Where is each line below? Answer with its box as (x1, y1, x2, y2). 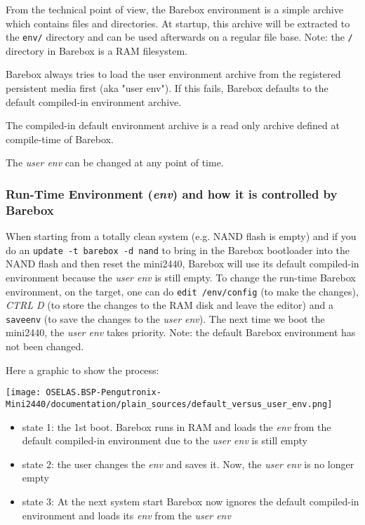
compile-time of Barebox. (6, 131, 114, 146)
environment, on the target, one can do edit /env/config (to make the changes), (6, 284, 359, 298)
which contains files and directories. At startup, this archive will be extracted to (6, 15, 350, 30)
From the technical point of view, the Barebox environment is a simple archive (6, 2, 343, 16)
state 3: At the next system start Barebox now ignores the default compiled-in (22, 493, 359, 508)
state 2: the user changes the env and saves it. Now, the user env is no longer (22, 456, 354, 471)
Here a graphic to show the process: (6, 362, 159, 377)
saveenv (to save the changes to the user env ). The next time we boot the (6, 311, 325, 326)
